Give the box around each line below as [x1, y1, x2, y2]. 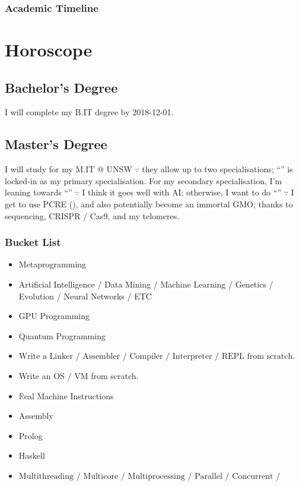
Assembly [18, 409, 53, 422]
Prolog [18, 429, 43, 441]
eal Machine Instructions [24, 389, 114, 402]
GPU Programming [18, 310, 90, 322]
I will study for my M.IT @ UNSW [5, 163, 132, 175]
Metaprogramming [18, 258, 87, 270]
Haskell [18, 449, 45, 462]
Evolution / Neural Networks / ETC [18, 289, 152, 302]
